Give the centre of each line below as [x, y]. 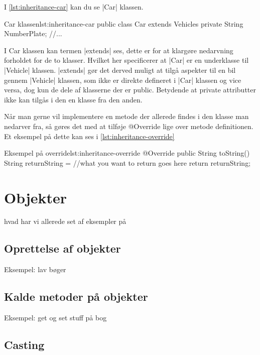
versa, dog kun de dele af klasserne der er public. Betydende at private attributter [130, 90]
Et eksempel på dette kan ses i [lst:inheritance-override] [89, 136]
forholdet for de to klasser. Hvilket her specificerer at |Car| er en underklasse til [126, 60]
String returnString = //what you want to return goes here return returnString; [127, 162]
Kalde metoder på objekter [76, 297]
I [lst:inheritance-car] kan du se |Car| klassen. [74, 7]
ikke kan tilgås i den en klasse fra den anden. [73, 99]
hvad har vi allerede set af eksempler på [65, 221]
